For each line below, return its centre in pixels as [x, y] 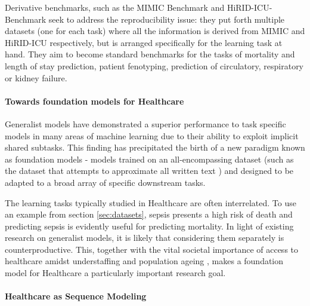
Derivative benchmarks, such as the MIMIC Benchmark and [115, 7]
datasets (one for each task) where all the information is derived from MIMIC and [155, 31]
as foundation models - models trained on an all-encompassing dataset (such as [149, 159]
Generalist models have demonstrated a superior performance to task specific [145, 123]
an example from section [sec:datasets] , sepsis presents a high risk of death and [149, 214]
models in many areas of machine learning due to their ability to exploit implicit [152, 135]
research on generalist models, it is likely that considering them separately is [145, 238]
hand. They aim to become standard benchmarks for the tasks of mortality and [150, 54]
